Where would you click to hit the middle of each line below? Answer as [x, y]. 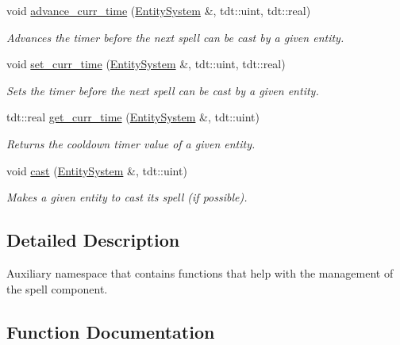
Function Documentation [111, 331]
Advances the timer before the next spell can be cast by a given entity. [175, 37]
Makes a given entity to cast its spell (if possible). [127, 197]
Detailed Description [93, 240]
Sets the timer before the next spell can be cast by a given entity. [163, 90]
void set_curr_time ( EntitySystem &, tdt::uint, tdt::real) [146, 64]
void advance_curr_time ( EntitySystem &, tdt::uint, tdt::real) [159, 10]
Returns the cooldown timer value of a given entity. [131, 143]
